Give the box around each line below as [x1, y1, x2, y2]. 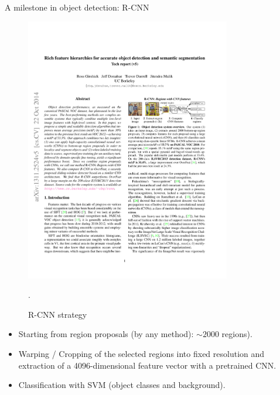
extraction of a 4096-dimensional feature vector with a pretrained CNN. [18, 359, 276, 371]
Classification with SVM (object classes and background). [18, 379, 226, 391]
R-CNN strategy [28, 308, 87, 320]
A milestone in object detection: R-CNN [5, 1, 149, 13]
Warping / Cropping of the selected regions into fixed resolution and [18, 348, 265, 360]
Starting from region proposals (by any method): [18, 328, 194, 340]
